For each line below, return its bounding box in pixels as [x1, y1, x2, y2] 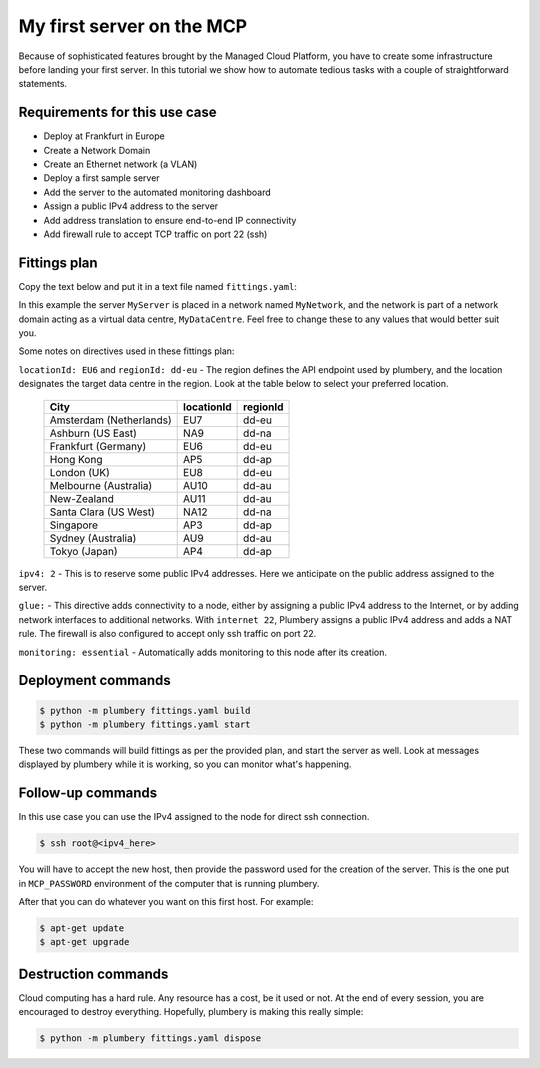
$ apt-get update [39, 922, 125, 934]
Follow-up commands [18, 785, 158, 802]
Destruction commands [18, 965, 169, 982]
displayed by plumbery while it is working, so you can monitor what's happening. [18, 758, 352, 770]
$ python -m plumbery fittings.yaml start [39, 718, 251, 730]
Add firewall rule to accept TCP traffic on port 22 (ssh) [43, 228, 268, 240]
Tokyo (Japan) [49, 544, 119, 558]
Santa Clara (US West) [49, 505, 155, 519]
